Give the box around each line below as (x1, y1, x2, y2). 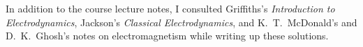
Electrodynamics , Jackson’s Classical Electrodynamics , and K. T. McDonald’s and (6, 15, 357, 29)
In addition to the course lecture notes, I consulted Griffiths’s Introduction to (6, 1, 335, 15)
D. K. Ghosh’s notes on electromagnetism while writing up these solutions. (6, 28, 329, 43)
